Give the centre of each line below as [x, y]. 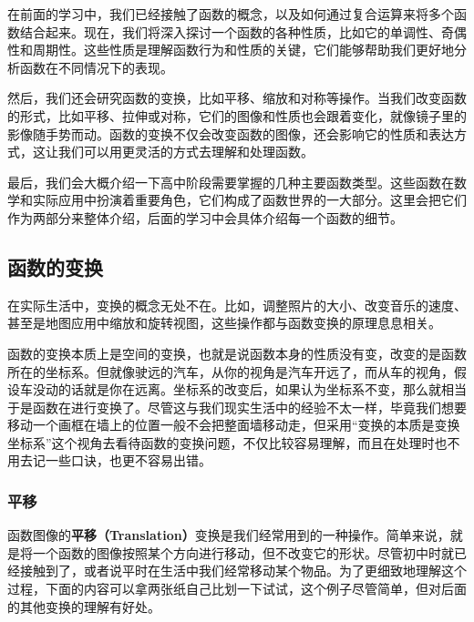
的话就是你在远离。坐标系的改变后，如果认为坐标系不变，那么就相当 [262, 389]
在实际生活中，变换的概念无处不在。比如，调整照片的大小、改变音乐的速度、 [237, 305]
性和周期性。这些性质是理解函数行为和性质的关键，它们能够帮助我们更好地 [231, 50]
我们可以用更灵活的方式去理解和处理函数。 [185, 152]
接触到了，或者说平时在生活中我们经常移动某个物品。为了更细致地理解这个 [243, 571]
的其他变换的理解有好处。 [84, 606]
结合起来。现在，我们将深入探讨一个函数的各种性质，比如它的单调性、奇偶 [243, 31]
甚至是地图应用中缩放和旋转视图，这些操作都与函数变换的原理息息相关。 [224, 323]
